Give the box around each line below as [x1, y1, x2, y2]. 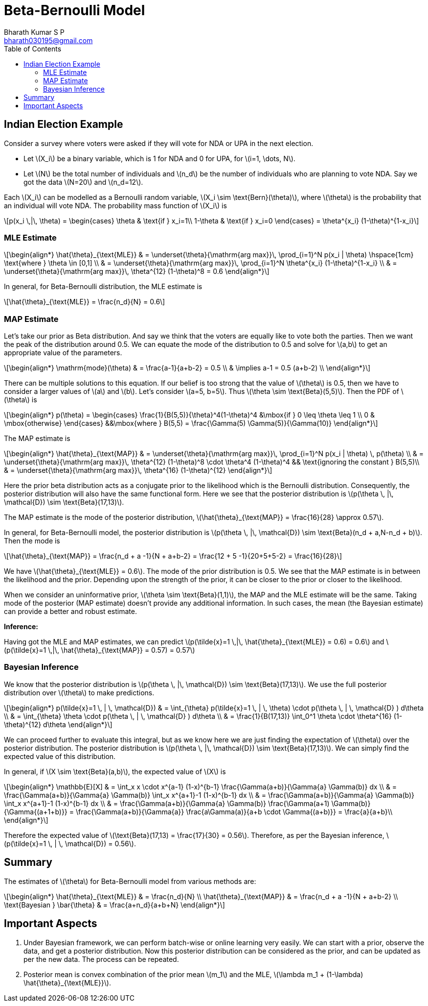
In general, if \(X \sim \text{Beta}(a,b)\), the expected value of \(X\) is [4, 767, 226, 776]
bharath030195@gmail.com [4, 36, 93, 45]
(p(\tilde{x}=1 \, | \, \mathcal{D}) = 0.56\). [4, 839, 136, 848]
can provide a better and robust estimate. [4, 607, 137, 616]
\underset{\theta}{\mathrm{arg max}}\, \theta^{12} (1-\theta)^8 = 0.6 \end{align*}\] [4, 267, 270, 276]
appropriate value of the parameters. [4, 348, 122, 357]
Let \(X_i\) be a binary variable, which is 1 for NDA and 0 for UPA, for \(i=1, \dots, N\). [23, 154, 295, 163]
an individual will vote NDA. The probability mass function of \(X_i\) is [4, 201, 227, 210]
